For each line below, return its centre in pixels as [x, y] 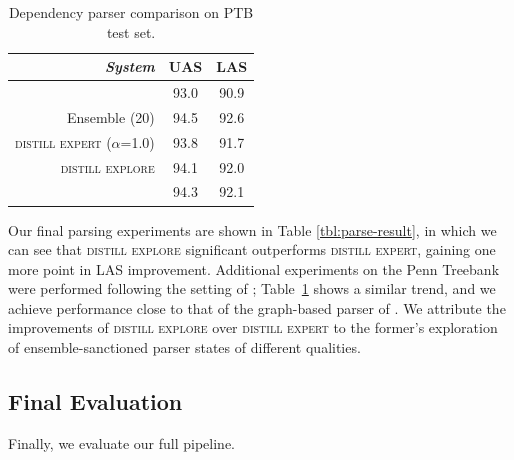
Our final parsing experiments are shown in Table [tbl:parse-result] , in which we [252, 229]
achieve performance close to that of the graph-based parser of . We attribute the [257, 307]
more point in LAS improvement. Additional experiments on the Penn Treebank [254, 268]
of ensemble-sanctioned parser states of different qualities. [184, 347]
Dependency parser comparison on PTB [131, 12]
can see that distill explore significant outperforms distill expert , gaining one [252, 249]
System [129, 66]
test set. [131, 31]
